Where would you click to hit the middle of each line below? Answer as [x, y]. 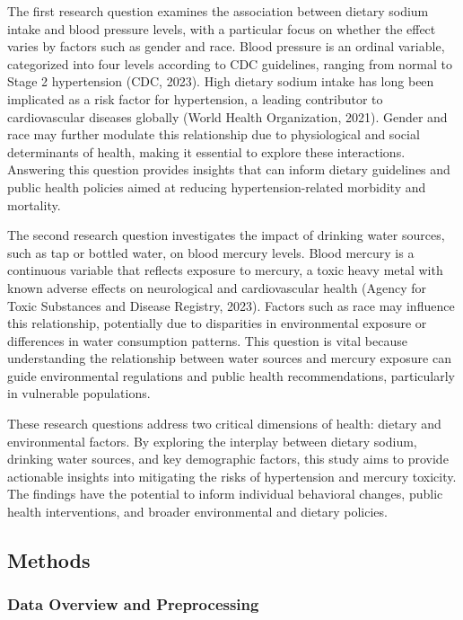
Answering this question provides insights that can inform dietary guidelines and [229, 169]
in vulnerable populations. [79, 393]
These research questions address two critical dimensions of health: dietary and [224, 424]
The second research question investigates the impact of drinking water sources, [226, 235]
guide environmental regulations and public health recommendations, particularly [231, 375]
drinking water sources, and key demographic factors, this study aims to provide [228, 459]
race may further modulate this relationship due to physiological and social [214, 134]
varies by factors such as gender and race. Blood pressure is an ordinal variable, [226, 46]
